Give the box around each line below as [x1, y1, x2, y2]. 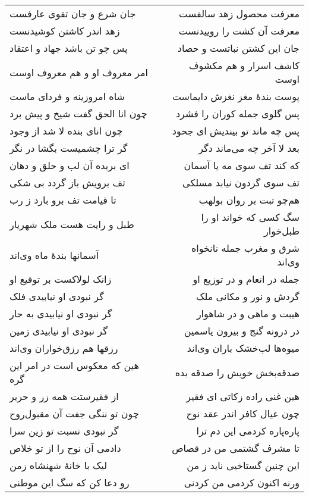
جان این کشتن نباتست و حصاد [177, 41, 299, 55]
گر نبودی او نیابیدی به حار [10, 307, 112, 320]
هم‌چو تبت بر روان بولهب [198, 193, 299, 207]
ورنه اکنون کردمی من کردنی [184, 476, 299, 489]
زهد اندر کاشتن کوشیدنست [10, 24, 120, 37]
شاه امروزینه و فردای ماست [10, 89, 125, 103]
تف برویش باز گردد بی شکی [10, 176, 125, 189]
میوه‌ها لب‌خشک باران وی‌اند [187, 341, 299, 355]
